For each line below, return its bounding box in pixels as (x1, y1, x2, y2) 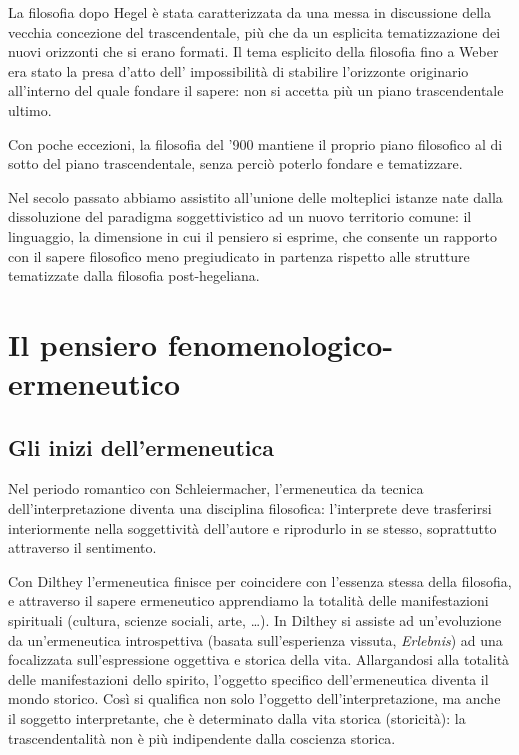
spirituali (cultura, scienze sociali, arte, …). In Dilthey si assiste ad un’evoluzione (8, 610, 502, 631)
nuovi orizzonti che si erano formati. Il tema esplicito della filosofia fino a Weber (8, 41, 499, 62)
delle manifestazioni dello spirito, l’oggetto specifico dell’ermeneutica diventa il (8, 668, 489, 689)
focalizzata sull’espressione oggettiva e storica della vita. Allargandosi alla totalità (8, 649, 510, 670)
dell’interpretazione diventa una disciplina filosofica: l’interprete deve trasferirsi (8, 498, 492, 519)
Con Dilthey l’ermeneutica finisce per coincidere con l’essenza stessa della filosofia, (8, 570, 512, 591)
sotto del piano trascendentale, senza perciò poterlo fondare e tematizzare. (8, 153, 463, 174)
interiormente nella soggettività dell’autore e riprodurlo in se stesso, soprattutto (8, 517, 497, 538)
